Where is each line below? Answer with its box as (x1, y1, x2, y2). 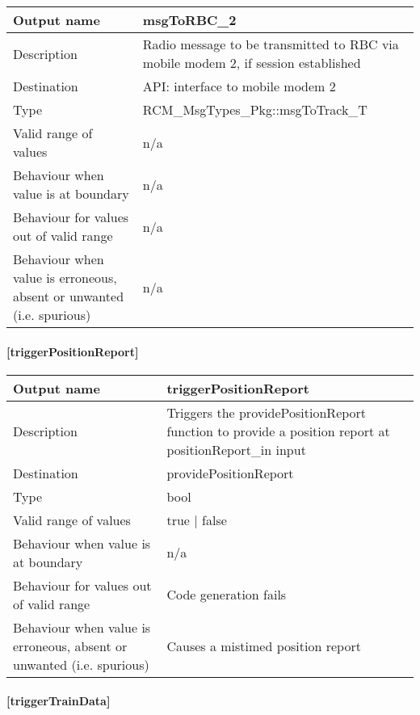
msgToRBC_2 (142, 11, 237, 29)
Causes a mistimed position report (166, 636, 361, 655)
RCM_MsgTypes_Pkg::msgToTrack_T (142, 100, 367, 119)
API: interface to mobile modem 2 (142, 77, 336, 95)
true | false (166, 510, 227, 529)
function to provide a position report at (166, 421, 390, 440)
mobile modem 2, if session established (142, 53, 361, 72)
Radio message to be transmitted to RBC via (142, 35, 399, 53)
